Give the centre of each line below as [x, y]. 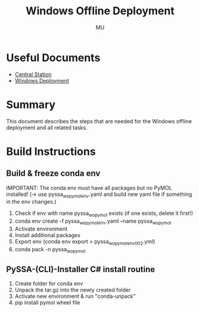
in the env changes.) [31, 202]
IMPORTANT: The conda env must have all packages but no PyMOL [89, 188]
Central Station [33, 74]
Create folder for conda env [49, 283]
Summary [31, 104]
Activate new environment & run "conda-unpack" [75, 297]
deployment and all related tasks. [47, 127]
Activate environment [41, 229]
